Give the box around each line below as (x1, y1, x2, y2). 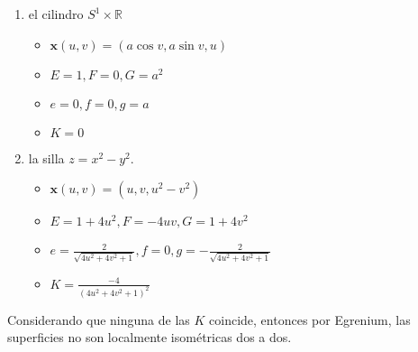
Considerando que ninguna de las (7, 310, 190, 329)
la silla (28, 148, 65, 167)
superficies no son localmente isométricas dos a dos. (7, 328, 292, 347)
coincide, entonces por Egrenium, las (209, 310, 411, 329)
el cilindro (28, 5, 84, 23)
